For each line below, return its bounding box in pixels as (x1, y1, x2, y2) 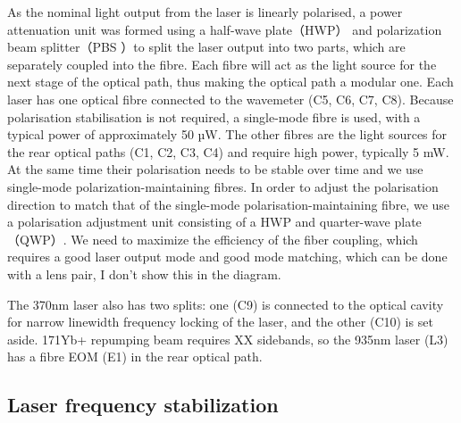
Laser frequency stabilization (7, 391, 279, 419)
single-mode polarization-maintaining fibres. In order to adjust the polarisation (7, 177, 439, 195)
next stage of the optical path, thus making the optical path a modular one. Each (7, 72, 454, 91)
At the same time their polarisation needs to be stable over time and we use (7, 160, 423, 178)
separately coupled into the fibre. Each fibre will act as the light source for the (7, 54, 437, 73)
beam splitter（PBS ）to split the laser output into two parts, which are (7, 37, 406, 56)
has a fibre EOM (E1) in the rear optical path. (7, 347, 263, 366)
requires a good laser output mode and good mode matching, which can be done (7, 247, 448, 266)
